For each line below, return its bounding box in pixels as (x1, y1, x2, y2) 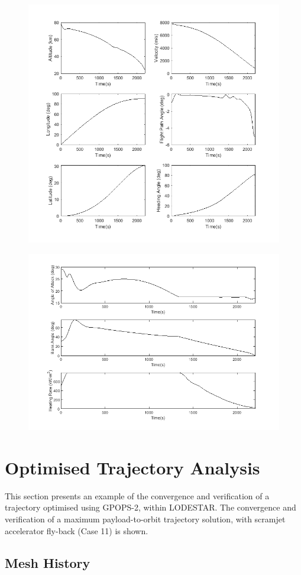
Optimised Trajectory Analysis (5, 455, 260, 479)
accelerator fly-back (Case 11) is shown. (5, 524, 148, 537)
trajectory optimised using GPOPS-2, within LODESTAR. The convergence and (5, 501, 296, 513)
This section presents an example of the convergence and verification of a (5, 489, 270, 502)
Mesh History (5, 553, 90, 571)
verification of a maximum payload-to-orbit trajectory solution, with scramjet (5, 512, 286, 525)
